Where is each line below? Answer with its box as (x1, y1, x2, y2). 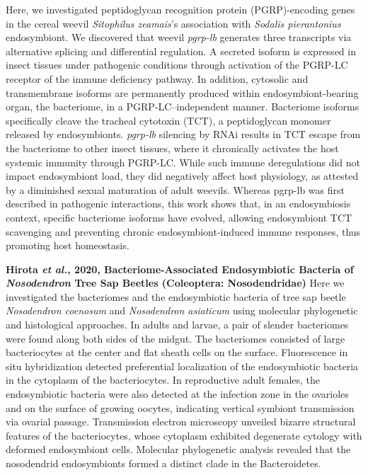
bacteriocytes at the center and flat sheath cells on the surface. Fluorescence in (6, 345, 348, 360)
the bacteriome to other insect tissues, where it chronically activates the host (6, 140, 339, 155)
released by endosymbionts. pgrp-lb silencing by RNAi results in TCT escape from (6, 127, 361, 142)
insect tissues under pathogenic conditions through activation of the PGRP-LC (6, 57, 348, 72)
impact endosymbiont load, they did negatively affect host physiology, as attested (6, 168, 359, 183)
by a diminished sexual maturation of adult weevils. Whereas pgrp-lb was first (6, 182, 345, 197)
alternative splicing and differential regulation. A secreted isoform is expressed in (6, 43, 356, 58)
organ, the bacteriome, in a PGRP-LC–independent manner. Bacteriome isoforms (6, 99, 360, 114)
